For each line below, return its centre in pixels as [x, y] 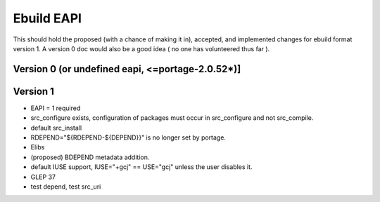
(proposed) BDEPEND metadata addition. [90, 157]
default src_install [56, 128]
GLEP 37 [43, 177]
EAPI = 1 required [56, 108]
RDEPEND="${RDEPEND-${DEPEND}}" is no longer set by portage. [128, 137]
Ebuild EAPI [47, 18]
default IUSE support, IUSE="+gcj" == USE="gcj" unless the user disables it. [141, 167]
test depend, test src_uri [66, 187]
